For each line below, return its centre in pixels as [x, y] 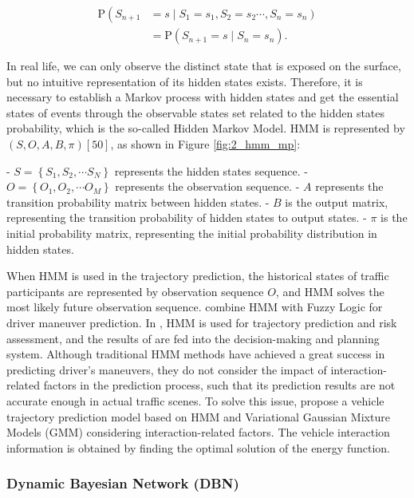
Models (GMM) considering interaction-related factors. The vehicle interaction [198, 432]
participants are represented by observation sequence [135, 291]
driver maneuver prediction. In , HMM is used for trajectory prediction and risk [202, 322]
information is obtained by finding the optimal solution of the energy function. [198, 447]
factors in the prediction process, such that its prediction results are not [219, 385]
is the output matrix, [337, 202]
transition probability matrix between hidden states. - [138, 202]
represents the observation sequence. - [207, 186]
